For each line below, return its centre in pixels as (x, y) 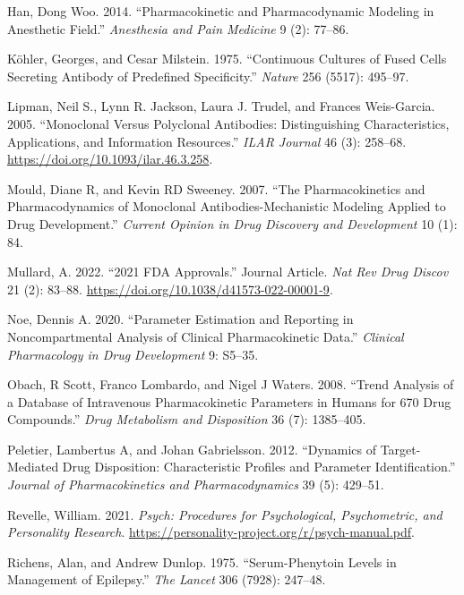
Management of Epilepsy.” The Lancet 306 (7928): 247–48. (167, 579)
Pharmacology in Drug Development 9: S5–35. (133, 354)
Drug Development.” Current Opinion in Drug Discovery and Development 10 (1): (232, 223)
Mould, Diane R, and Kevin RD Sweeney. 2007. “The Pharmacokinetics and (216, 188)
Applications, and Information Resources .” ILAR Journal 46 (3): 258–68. (207, 141)
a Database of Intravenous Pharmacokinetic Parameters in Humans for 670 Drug (229, 401)
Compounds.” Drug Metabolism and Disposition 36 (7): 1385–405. (187, 419)
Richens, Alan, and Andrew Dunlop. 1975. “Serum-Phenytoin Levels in (202, 561)
